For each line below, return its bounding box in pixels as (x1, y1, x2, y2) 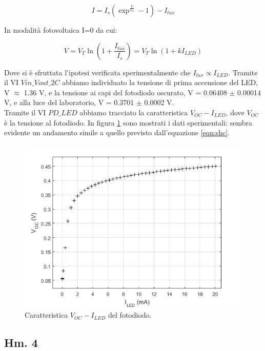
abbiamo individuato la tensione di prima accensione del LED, (62, 77, 258, 88)
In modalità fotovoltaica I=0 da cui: (4, 25, 117, 35)
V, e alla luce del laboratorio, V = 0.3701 (4, 97, 134, 108)
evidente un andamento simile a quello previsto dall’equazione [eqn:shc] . (4, 127, 230, 138)
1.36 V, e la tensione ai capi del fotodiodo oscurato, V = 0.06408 (24, 87, 227, 97)
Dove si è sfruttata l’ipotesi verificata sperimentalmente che (4, 67, 191, 77)
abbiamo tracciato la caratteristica (79, 107, 188, 117)
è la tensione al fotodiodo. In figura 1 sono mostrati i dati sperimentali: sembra (4, 117, 252, 128)
